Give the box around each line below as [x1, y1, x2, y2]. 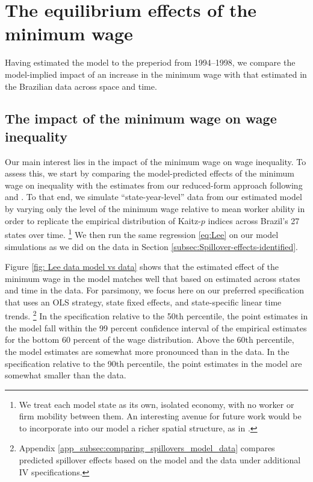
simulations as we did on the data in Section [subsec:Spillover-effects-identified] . [5, 240, 299, 252]
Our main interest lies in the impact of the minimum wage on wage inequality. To [5, 155, 306, 167]
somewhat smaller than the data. [5, 369, 126, 381]
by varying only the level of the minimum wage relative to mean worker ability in [5, 202, 305, 215]
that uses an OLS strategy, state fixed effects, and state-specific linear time [5, 295, 282, 308]
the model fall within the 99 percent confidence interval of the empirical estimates [5, 321, 307, 334]
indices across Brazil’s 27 [208, 214, 300, 227]
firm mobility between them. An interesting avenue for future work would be [19, 410, 302, 422]
